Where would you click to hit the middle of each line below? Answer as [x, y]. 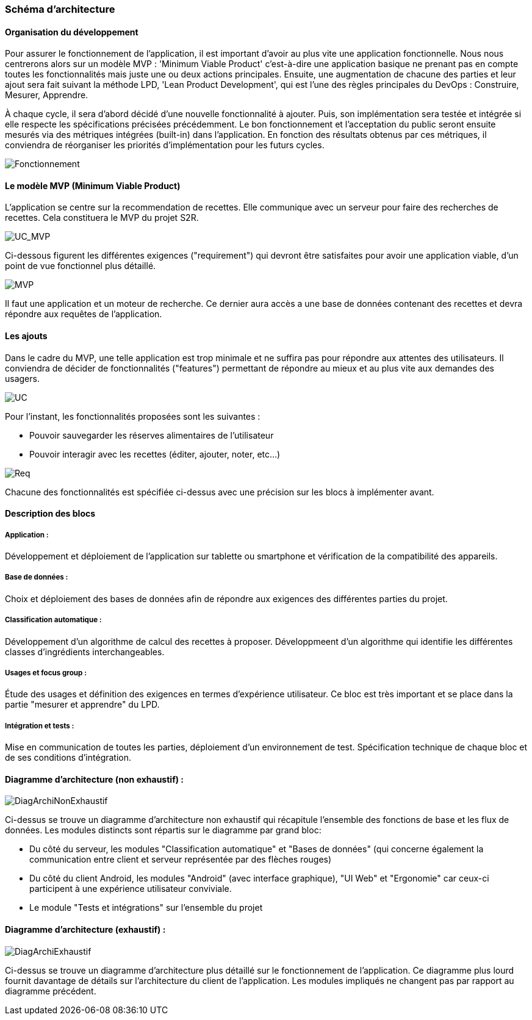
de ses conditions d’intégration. [68, 758]
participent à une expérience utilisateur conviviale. [131, 889]
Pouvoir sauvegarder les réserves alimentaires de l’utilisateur [152, 435]
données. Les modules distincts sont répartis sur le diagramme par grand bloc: [163, 830]
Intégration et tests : [40, 726]
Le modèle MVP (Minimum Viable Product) [93, 185]
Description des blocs [50, 514]
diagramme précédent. [51, 991]
